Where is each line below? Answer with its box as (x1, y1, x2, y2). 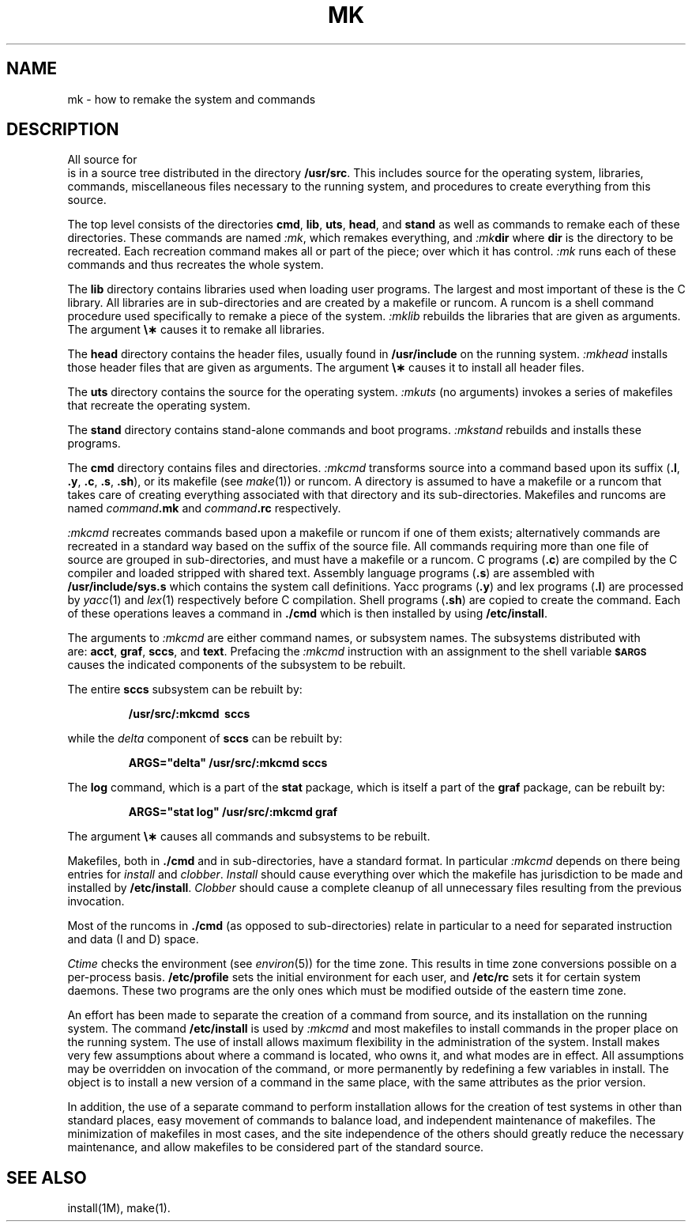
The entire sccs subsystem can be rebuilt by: (67, 682, 303, 697)
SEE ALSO (6, 1167, 87, 1188)
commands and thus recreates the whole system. (67, 258, 324, 272)
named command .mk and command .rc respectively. (67, 501, 341, 516)
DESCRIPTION (6, 119, 119, 140)
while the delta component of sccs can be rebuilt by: (67, 731, 343, 746)
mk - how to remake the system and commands (67, 92, 316, 106)
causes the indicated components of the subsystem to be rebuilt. (67, 658, 406, 672)
